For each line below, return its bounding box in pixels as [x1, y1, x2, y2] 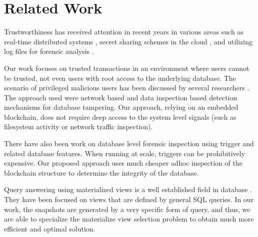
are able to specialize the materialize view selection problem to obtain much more [4, 214, 254, 224]
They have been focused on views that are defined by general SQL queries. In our [4, 194, 254, 205]
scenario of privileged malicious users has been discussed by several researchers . [4, 82, 249, 93]
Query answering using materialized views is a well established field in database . [4, 184, 252, 195]
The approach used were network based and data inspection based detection [4, 92, 237, 102]
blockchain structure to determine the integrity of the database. [4, 167, 199, 178]
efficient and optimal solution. [4, 223, 95, 234]
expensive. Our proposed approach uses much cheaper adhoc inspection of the [4, 158, 242, 168]
